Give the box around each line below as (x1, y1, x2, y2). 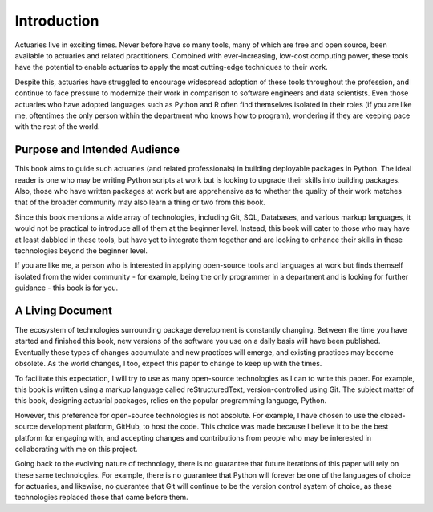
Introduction (14, 12, 99, 30)
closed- (379, 410, 406, 420)
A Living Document (14, 304, 112, 317)
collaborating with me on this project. (14, 444, 138, 454)
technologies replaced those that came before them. (14, 493, 188, 502)
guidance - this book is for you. (14, 283, 119, 292)
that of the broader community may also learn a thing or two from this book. (14, 197, 266, 208)
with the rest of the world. (14, 122, 100, 131)
